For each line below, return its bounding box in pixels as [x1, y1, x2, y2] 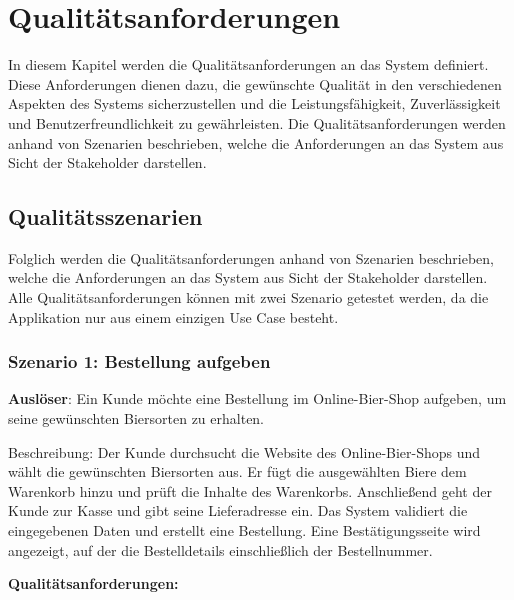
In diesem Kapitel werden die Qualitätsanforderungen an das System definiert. [8, 54, 489, 75]
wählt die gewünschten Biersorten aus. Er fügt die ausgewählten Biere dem [8, 461, 467, 482]
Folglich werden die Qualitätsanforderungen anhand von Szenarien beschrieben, [8, 247, 494, 268]
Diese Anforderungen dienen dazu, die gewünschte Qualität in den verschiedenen [8, 73, 502, 94]
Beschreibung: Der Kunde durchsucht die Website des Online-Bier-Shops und [8, 441, 481, 462]
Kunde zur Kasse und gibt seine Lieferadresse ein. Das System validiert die [8, 500, 468, 521]
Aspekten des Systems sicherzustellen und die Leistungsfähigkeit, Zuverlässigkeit [8, 93, 501, 114]
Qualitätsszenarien [8, 201, 203, 232]
